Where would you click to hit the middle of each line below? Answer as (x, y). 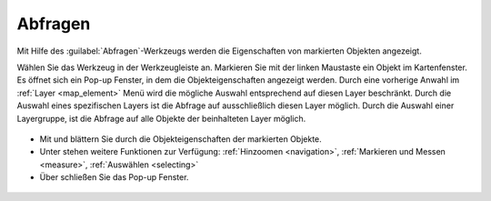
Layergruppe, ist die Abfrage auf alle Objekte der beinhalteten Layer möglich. (161, 118)
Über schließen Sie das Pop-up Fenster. (114, 177)
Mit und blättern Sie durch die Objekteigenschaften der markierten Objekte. (180, 139)
